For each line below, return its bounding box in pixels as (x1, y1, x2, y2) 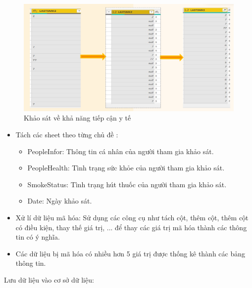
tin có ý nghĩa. (15, 232, 60, 242)
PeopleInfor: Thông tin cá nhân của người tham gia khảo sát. (27, 146, 214, 156)
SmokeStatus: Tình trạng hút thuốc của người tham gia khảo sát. (27, 179, 227, 189)
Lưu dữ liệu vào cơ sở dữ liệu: (4, 274, 94, 285)
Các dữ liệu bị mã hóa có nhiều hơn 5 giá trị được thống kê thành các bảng (15, 248, 246, 258)
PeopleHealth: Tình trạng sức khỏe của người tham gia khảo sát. (27, 163, 225, 173)
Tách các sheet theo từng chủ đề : (15, 129, 118, 140)
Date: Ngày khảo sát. (27, 196, 92, 206)
